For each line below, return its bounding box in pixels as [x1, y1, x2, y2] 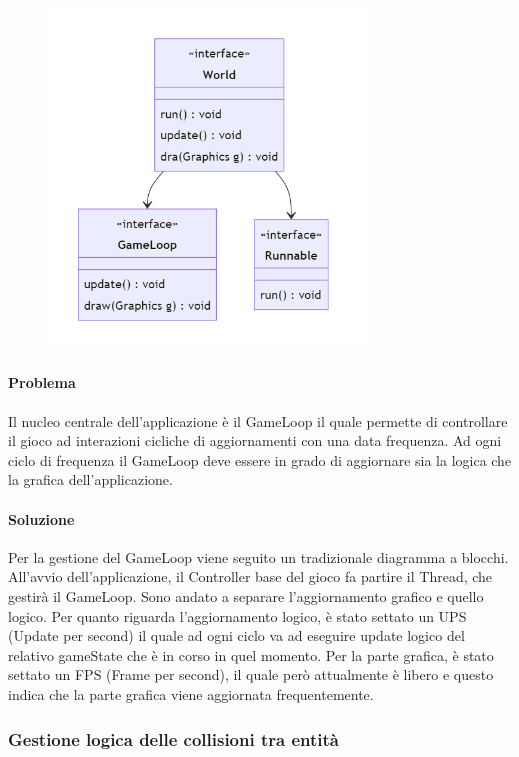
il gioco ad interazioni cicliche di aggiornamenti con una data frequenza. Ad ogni [8, 430, 502, 451]
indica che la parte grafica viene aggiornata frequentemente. [8, 683, 374, 704]
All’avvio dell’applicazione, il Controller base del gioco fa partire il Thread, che [8, 566, 493, 587]
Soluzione [8, 508, 75, 529]
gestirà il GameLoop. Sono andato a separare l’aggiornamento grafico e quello [8, 586, 484, 607]
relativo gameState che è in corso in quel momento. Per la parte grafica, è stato [8, 644, 494, 665]
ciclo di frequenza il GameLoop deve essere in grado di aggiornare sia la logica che [8, 449, 512, 470]
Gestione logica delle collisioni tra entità [8, 726, 339, 751]
